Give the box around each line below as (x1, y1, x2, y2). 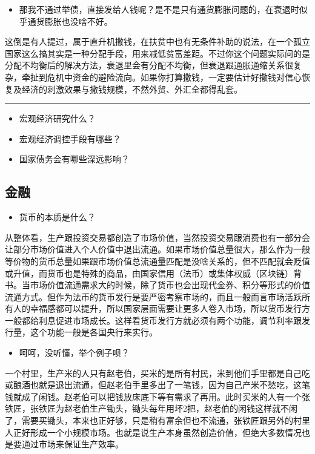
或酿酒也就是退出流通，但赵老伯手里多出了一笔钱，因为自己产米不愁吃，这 (5, 378, 302, 391)
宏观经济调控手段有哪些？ (19, 132, 121, 145)
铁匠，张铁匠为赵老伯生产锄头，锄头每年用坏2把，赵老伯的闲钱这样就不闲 (5, 402, 297, 415)
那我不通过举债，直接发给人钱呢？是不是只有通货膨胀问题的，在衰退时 (19, 3, 299, 15)
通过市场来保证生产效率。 (21, 438, 124, 450)
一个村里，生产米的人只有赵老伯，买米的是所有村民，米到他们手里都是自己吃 (5, 366, 310, 379)
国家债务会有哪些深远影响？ (19, 153, 130, 165)
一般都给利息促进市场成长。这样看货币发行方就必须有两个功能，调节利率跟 (5, 314, 302, 326)
